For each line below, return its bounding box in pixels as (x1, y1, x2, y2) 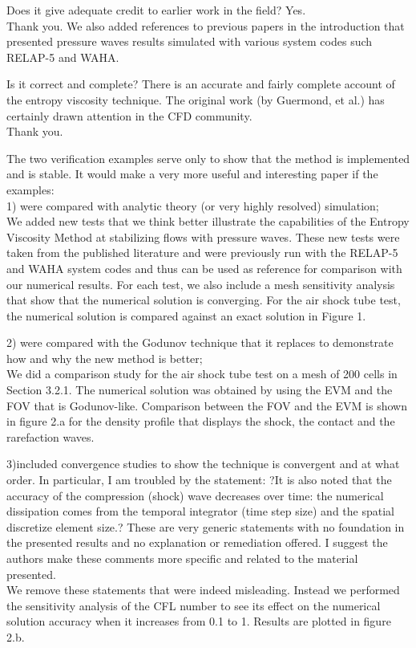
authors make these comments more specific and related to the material (6, 550, 358, 566)
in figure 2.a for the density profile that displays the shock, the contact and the (6, 413, 395, 430)
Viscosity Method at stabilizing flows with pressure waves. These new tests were (6, 228, 400, 245)
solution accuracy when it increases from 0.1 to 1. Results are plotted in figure (6, 613, 391, 630)
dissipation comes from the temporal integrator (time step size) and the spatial (6, 503, 394, 520)
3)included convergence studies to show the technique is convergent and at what (6, 455, 400, 472)
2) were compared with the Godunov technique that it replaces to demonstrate (6, 334, 394, 351)
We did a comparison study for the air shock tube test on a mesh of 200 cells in (6, 365, 398, 382)
